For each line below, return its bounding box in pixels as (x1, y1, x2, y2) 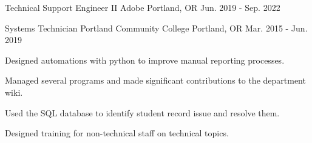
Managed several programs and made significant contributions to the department (5, 74, 306, 87)
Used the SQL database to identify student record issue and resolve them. (5, 106, 280, 119)
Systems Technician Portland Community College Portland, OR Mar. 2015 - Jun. (5, 21, 308, 34)
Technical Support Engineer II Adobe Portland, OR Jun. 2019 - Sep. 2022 (5, 1, 280, 13)
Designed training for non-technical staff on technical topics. (5, 127, 229, 139)
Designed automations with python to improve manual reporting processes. (5, 53, 285, 66)
